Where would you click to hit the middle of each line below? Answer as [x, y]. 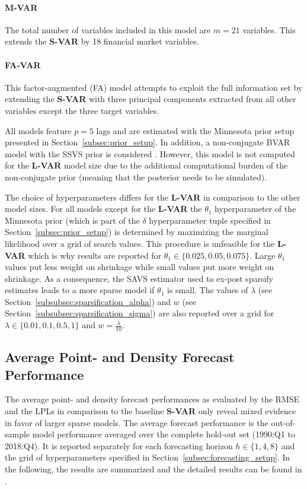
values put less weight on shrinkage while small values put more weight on [140, 267]
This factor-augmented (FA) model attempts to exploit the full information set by [154, 87]
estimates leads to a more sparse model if [80, 290]
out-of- [283, 422]
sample [17, 434]
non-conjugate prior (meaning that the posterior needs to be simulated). [136, 177]
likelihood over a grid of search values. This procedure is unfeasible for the [140, 243]
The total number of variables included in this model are [108, 29]
